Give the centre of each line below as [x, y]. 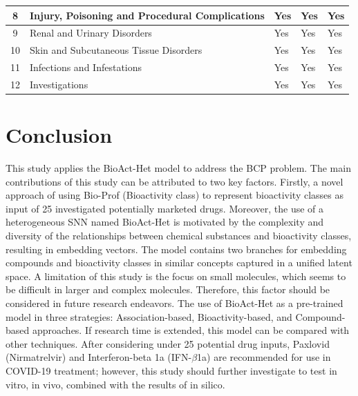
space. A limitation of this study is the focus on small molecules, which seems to [176, 276]
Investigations [59, 84]
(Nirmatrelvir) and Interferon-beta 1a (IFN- [99, 357]
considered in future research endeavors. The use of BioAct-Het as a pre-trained [175, 303]
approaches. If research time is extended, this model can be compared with [191, 330]
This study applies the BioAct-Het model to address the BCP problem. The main [178, 168]
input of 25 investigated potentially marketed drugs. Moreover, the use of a [165, 208]
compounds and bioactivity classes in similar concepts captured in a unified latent [179, 263]
